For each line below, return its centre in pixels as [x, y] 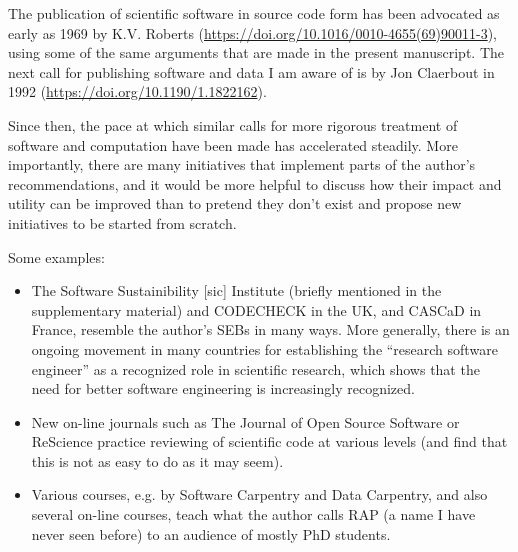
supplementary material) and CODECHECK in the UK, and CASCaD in [256, 309]
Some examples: [56, 256]
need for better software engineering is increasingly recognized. [223, 388]
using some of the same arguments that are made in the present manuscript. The [256, 52]
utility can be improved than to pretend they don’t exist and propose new [235, 203]
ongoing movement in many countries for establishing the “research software [264, 348]
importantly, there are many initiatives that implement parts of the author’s [242, 164]
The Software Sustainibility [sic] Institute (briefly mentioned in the [236, 290]
